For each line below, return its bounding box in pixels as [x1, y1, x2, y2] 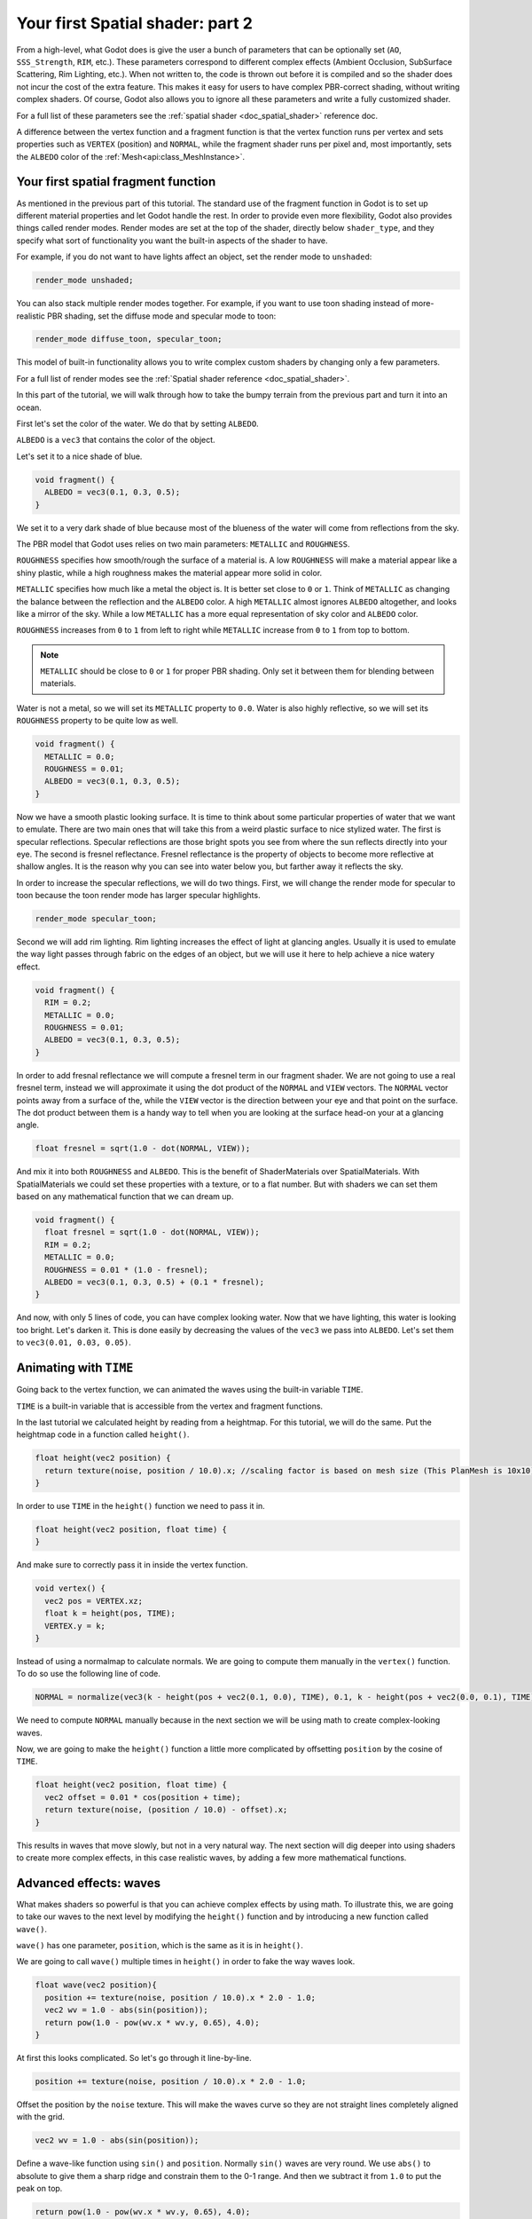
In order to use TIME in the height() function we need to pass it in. [16, 1501, 265, 1512]
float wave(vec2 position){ [35, 1980, 157, 1990]
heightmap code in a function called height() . [16, 1429, 190, 1440]
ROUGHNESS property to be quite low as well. [16, 715, 179, 726]
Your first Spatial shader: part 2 [16, 13, 253, 33]
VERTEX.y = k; [44, 1621, 106, 1631]
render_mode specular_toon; [35, 914, 157, 924]
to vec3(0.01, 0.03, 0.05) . [16, 1337, 132, 1348]
